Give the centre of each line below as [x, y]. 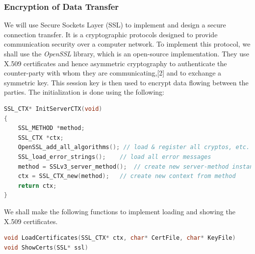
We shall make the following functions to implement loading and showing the [120, 211]
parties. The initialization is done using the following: [84, 92]
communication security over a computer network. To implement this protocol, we [127, 44]
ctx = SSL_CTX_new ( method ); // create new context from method [127, 176]
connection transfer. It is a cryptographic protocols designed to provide [111, 34]
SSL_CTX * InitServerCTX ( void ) [53, 109]
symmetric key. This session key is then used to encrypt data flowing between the [126, 82]
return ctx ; [37, 186]
